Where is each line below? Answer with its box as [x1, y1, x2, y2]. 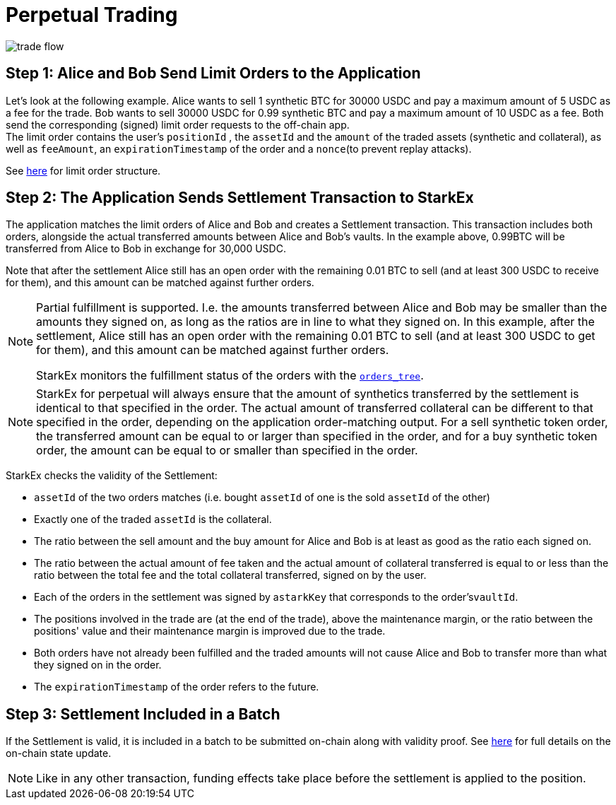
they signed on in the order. [34, 659, 162, 671]
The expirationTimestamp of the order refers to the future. [34, 681, 319, 693]
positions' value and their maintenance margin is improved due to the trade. [34, 625, 386, 637]
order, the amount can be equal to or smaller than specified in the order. [36, 443, 418, 458]
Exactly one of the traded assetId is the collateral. [34, 513, 272, 526]
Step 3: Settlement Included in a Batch [6, 705, 280, 723]
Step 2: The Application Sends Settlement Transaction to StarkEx [6, 189, 474, 207]
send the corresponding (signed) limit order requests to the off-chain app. [6, 118, 350, 131]
